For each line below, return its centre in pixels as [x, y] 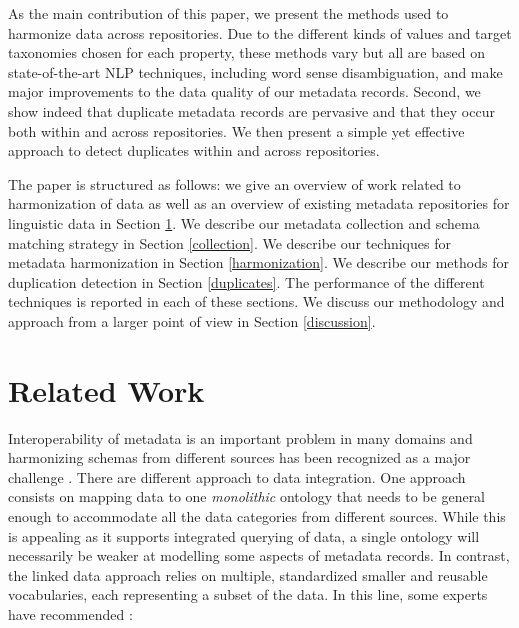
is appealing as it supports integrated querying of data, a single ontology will [244, 535]
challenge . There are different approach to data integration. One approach [237, 476]
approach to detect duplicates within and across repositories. [194, 150]
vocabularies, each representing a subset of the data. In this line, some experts [248, 594]
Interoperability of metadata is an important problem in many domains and [240, 437]
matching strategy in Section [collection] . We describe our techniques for [229, 242]
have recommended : [70, 613]
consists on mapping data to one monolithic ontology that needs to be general [247, 496]
